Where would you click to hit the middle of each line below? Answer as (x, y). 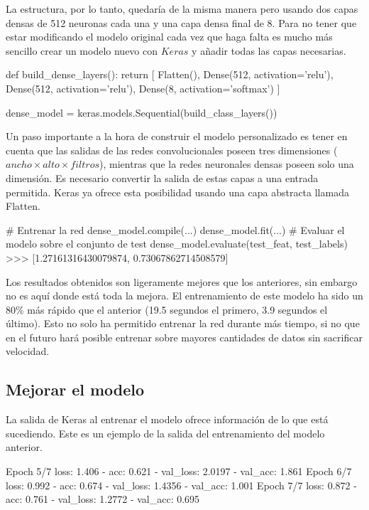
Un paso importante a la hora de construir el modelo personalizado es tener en (177, 136)
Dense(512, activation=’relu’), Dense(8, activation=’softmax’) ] (143, 88)
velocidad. (28, 351)
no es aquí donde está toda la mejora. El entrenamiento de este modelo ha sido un (184, 296)
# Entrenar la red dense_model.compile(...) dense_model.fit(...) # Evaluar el (175, 229)
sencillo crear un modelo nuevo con (82, 50)
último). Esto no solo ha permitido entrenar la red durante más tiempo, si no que (183, 323)
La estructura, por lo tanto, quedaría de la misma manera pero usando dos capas (182, 9)
